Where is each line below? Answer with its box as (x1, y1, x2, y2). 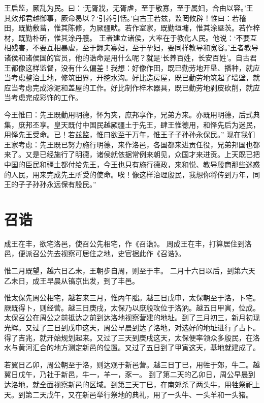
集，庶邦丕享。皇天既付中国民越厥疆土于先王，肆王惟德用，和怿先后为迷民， (4, 119, 260, 130)
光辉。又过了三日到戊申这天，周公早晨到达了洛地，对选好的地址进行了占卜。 (4, 322, 260, 332)
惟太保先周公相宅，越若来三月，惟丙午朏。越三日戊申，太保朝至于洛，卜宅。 (4, 292, 260, 303)
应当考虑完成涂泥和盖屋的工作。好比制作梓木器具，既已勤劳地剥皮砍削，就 (4, 82, 253, 92)
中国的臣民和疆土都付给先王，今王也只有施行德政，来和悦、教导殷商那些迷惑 (4, 159, 260, 169)
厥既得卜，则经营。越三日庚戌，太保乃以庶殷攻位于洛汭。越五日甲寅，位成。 (4, 302, 260, 313)
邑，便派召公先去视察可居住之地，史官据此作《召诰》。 (4, 248, 185, 259)
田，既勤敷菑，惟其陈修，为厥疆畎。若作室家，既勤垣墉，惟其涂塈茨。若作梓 (4, 22, 260, 33)
